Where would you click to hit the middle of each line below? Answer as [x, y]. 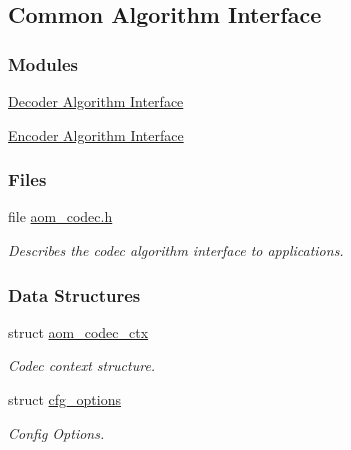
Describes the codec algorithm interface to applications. [176, 250]
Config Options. [56, 432]
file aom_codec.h [60, 216]
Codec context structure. [82, 365]
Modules [43, 63]
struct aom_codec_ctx [78, 331]
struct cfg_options [64, 399]
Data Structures [74, 294]
